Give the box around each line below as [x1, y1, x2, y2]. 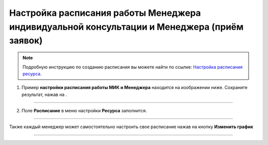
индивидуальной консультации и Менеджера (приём [9, 21, 244, 32]
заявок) [9, 35, 43, 47]
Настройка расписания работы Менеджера [9, 7, 201, 18]
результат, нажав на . [21, 92, 67, 97]
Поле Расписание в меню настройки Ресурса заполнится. [21, 108, 147, 114]
